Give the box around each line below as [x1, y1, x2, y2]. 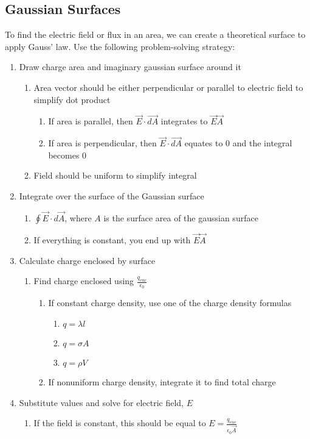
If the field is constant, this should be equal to [33, 416, 206, 429]
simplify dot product [33, 93, 111, 105]
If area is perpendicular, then [48, 137, 157, 149]
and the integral [232, 137, 292, 149]
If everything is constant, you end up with [33, 234, 191, 246]
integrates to [160, 115, 208, 127]
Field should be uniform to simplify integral [33, 169, 197, 182]
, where [64, 211, 92, 224]
